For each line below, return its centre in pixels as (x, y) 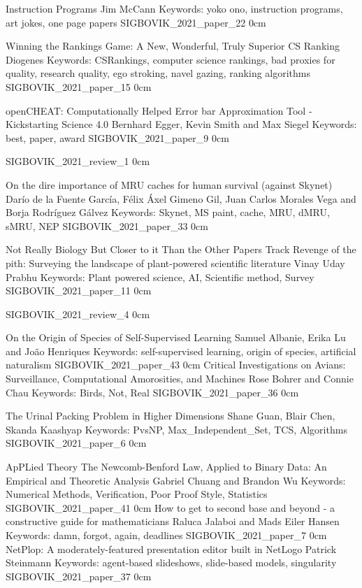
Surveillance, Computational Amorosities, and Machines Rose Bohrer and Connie (180, 379)
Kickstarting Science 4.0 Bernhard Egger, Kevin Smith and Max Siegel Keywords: (181, 124)
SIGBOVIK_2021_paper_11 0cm (79, 291)
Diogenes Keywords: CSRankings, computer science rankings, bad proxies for (171, 59)
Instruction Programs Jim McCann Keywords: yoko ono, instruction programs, (174, 8)
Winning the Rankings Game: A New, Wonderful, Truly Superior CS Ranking (173, 46)
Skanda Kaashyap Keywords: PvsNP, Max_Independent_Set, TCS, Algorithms (176, 429)
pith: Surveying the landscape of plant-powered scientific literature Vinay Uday (175, 263)
